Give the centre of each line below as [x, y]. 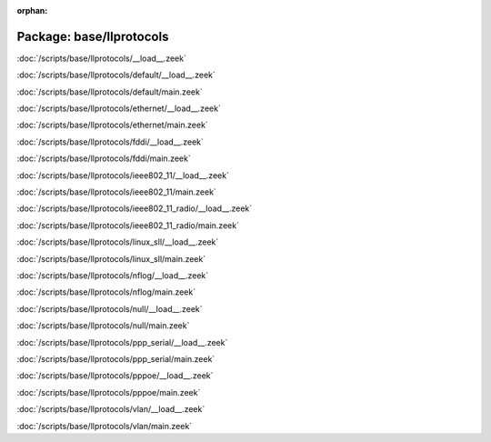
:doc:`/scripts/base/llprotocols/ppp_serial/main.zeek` [116, 358]
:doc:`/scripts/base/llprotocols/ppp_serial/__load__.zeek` [122, 342]
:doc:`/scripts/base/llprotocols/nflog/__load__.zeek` [113, 275]
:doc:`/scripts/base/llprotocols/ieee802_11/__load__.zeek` [123, 175]
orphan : [32, 10]
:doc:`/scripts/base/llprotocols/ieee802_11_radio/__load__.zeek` [135, 208]
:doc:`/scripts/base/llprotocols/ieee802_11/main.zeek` [117, 192]
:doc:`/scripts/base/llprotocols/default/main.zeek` [110, 92]
